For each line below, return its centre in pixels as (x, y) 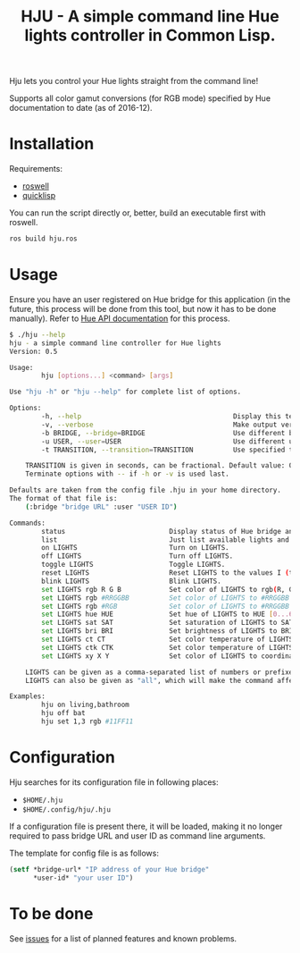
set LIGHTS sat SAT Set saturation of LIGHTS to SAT (167, 623)
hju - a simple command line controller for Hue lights (115, 343)
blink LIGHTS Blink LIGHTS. (131, 581)
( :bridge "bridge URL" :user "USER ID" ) (101, 507)
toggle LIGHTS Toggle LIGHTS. (133, 565)
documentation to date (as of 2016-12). (81, 108)
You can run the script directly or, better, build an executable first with (137, 213)
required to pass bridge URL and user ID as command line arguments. (137, 835)
